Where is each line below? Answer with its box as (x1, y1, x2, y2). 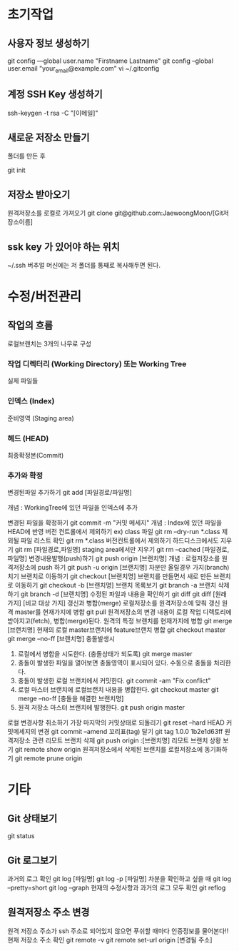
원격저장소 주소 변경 (7, 906, 90, 918)
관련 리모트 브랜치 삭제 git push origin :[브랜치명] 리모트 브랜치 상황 (31, 736, 221, 745)
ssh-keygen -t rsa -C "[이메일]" (7, 109, 98, 117)
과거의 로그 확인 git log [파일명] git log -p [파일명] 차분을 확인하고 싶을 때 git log (7, 875, 232, 883)
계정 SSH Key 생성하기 (7, 89, 103, 101)
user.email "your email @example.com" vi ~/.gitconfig (7, 64, 160, 74)
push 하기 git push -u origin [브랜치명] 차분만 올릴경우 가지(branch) (38, 563, 230, 572)
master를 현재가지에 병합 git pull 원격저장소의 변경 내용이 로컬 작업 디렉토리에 (14, 608, 232, 616)
